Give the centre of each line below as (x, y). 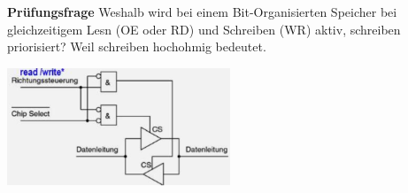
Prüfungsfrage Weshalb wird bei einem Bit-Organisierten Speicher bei (202, 12)
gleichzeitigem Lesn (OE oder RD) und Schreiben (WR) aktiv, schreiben (204, 29)
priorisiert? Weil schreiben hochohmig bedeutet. (137, 46)
